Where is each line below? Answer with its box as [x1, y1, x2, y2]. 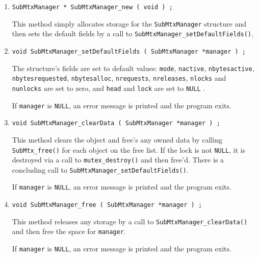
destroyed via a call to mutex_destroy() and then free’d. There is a [12, 154, 224, 165]
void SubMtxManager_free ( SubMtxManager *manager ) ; [12, 201, 202, 209]
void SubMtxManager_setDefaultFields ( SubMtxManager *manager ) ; [12, 48, 246, 55]
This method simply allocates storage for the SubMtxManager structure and [12, 18, 246, 29]
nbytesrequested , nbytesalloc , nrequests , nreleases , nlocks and [12, 73, 226, 83]
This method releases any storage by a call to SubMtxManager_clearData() [12, 216, 248, 226]
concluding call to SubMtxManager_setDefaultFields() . [12, 164, 189, 175]
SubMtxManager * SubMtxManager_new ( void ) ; [12, 4, 173, 11]
